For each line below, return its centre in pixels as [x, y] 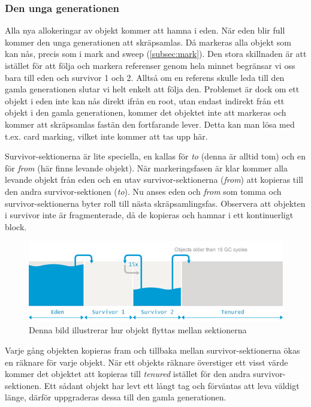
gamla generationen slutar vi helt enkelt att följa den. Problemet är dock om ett [152, 89]
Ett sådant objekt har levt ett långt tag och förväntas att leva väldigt [172, 385]
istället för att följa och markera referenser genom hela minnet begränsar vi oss [150, 65]
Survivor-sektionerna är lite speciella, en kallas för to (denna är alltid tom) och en [155, 156]
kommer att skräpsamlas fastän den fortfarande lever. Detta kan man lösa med [150, 124]
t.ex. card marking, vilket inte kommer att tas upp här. [106, 136]
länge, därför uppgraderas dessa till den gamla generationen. [116, 397]
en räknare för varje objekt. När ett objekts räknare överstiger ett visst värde [147, 362]
